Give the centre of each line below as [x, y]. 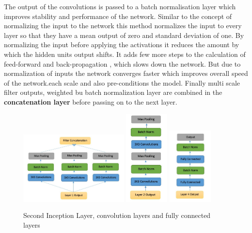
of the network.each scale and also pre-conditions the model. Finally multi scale [122, 82]
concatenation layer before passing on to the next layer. [91, 101]
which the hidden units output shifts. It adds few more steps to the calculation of [125, 54]
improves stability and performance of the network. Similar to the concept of [118, 16]
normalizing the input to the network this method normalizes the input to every [123, 26]
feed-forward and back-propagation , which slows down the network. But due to [122, 63]
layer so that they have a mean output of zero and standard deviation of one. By [124, 35]
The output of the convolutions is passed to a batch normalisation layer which [120, 6]
